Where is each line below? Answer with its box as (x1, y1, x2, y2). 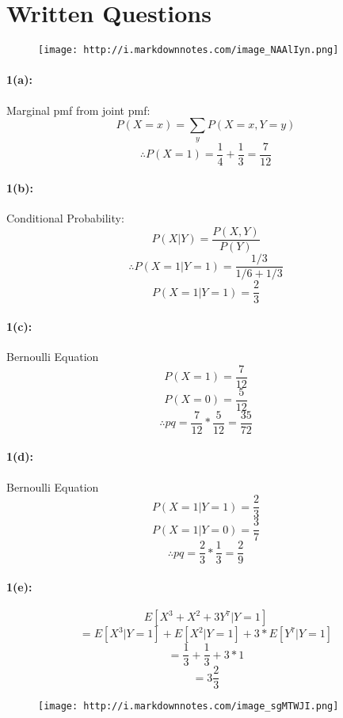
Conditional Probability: (6, 210, 124, 226)
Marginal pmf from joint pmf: (6, 101, 151, 118)
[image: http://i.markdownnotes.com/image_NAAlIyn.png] (38, 44, 339, 56)
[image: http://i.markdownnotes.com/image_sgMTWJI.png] (38, 701, 339, 712)
